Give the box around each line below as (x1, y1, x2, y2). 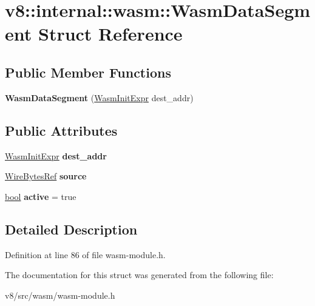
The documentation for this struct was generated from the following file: (5, 268, 274, 281)
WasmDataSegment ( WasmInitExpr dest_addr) (5, 91, 194, 104)
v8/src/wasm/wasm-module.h (5, 288, 115, 301)
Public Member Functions (5, 62, 171, 81)
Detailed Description (5, 219, 138, 238)
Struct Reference (38, 21, 183, 46)
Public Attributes (5, 121, 118, 139)
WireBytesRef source (5, 170, 87, 182)
